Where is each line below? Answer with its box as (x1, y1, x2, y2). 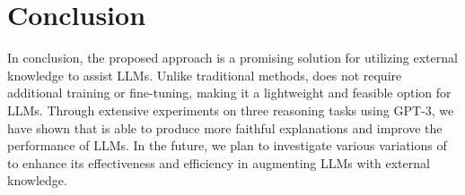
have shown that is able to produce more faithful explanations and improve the (7, 118, 443, 137)
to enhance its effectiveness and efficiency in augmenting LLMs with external (7, 153, 430, 172)
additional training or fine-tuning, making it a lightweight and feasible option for (7, 83, 452, 102)
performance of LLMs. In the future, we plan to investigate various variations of (7, 136, 447, 155)
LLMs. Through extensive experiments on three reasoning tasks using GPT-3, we (7, 100, 454, 119)
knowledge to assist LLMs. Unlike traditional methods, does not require (7, 65, 402, 84)
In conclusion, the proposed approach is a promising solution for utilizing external (7, 48, 458, 67)
